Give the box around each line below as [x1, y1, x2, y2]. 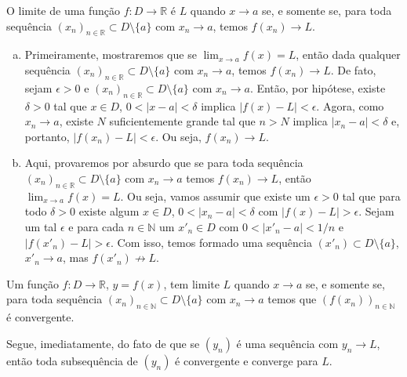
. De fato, [330, 61, 376, 78]
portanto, [24, 128, 70, 144]
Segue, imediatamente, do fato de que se [6, 335, 200, 351]
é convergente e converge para [175, 352, 318, 368]
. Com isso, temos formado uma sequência [110, 234, 312, 250]
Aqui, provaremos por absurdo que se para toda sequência [24, 154, 303, 171]
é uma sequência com [236, 335, 339, 351]
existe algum [78, 203, 140, 219]
